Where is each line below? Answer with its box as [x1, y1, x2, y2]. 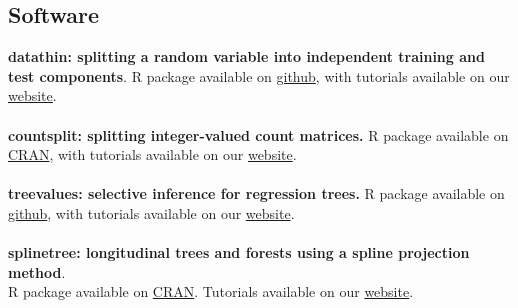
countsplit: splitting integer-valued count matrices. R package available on [8, 124, 509, 145]
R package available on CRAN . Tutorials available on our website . [8, 281, 414, 302]
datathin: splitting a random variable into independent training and [8, 46, 485, 67]
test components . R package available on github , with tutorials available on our [8, 65, 510, 86]
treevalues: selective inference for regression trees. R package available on [8, 183, 505, 204]
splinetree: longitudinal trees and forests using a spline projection [8, 242, 470, 263]
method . [8, 261, 66, 282]
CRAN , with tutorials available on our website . [8, 144, 297, 165]
